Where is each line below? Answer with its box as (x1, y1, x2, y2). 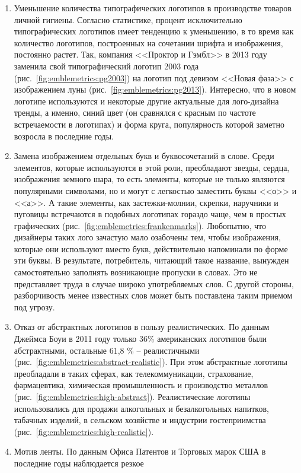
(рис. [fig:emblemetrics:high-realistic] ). (14, 425, 154, 437)
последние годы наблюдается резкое (14, 456, 144, 469)
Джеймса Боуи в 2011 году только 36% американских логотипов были (14, 332, 267, 345)
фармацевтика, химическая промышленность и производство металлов (14, 379, 268, 391)
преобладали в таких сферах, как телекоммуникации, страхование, (14, 367, 254, 379)
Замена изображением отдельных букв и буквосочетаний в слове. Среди (14, 150, 274, 162)
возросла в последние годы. (14, 129, 114, 142)
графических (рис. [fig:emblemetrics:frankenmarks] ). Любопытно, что (14, 219, 267, 231)
